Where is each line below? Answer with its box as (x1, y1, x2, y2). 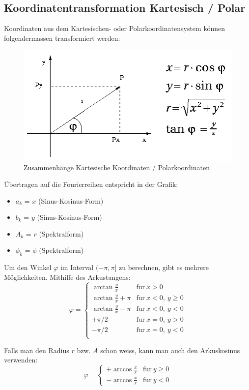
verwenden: (4, 355, 38, 365)
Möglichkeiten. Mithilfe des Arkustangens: (4, 271, 131, 282)
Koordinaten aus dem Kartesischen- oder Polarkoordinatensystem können (4, 23, 225, 33)
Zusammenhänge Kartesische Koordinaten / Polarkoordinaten (24, 162, 210, 173)
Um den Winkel (4, 262, 52, 272)
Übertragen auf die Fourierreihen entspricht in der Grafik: (4, 179, 178, 189)
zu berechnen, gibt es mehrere (119, 262, 209, 272)
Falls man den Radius (4, 345, 69, 355)
